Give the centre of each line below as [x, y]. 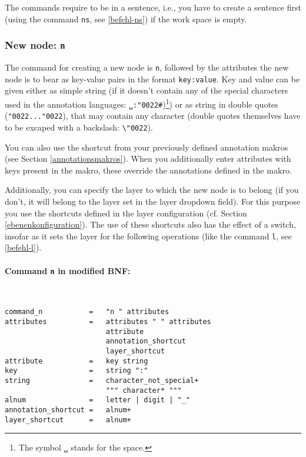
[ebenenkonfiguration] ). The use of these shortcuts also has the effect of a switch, [150, 224]
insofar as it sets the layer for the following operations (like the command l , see [148, 236]
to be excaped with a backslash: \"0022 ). [79, 127]
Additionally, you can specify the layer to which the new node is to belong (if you [152, 190]
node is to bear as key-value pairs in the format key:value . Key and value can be [152, 79]
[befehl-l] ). [23, 247]
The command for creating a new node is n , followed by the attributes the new [147, 67]
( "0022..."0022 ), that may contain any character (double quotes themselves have [153, 116]
